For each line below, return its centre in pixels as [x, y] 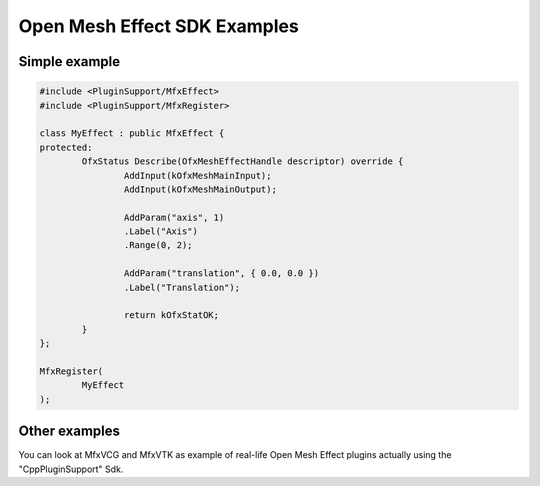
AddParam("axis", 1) [174, 217]
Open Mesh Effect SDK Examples [158, 26]
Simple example [69, 61]
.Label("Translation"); [181, 287]
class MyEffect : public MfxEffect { [132, 133]
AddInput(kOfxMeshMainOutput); [200, 189]
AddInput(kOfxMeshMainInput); [197, 175]
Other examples [69, 431]
